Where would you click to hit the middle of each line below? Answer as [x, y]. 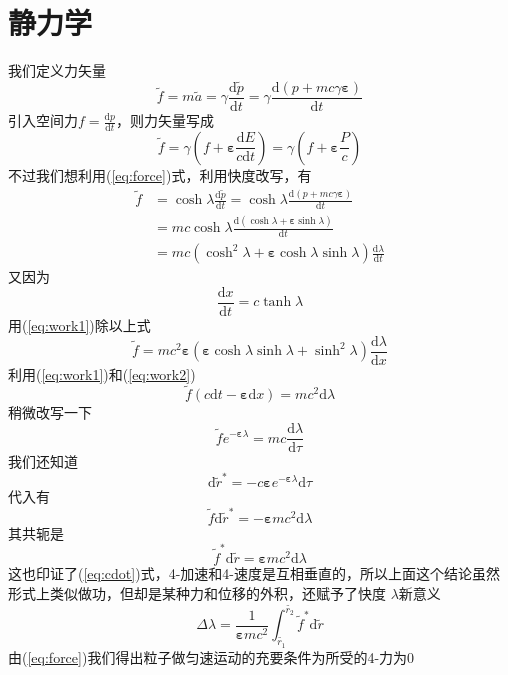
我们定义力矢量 [57, 70]
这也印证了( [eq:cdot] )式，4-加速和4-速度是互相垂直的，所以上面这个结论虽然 [254, 573]
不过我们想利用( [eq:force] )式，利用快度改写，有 [160, 174]
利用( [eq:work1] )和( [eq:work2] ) [102, 373]
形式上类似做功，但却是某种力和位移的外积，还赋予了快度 [197, 592]
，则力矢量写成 [164, 120]
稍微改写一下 [50, 412]
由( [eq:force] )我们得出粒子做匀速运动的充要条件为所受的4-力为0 [211, 656]
